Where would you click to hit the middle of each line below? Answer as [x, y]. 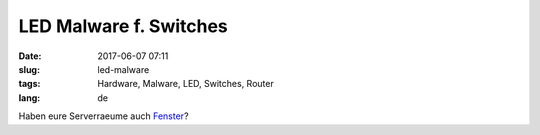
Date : [30, 56]
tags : [29, 84]
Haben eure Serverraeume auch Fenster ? [103, 116]
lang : [29, 97]
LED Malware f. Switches [123, 26]
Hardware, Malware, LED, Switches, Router [185, 84]
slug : [29, 69]
